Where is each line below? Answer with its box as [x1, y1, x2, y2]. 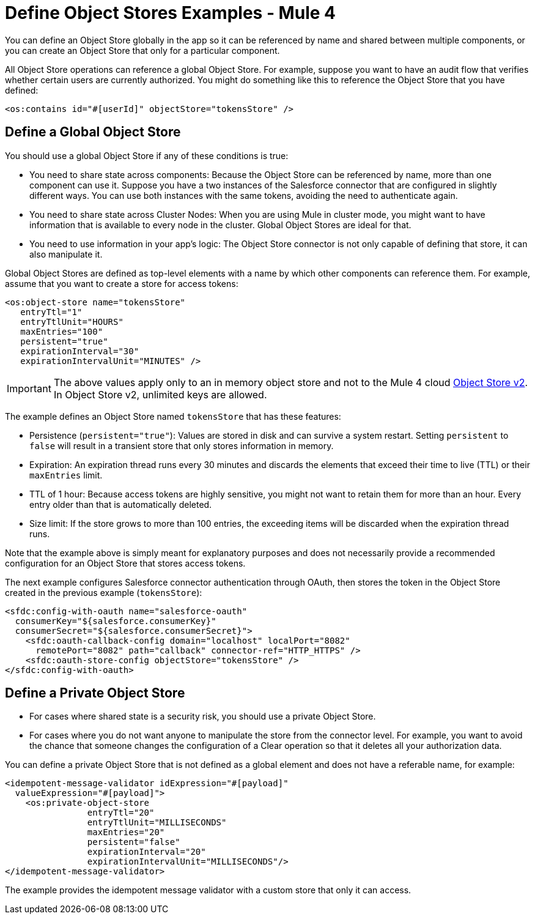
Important [7, 382, 51, 395]
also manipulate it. [29, 248, 103, 259]
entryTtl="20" [87, 808, 155, 818]
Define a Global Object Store [5, 124, 181, 140]
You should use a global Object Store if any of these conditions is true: [5, 150, 289, 161]
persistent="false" [87, 837, 180, 847]
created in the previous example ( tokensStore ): [5, 587, 202, 598]
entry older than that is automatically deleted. [29, 499, 212, 510]
